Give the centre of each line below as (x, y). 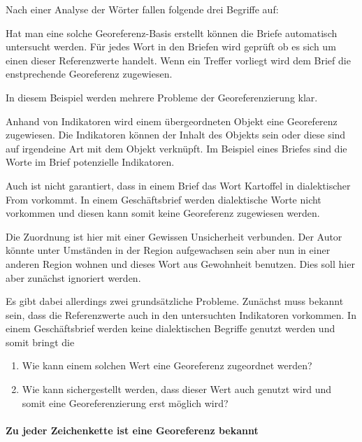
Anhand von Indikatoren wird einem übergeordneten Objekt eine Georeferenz (172, 121)
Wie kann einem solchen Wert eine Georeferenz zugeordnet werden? (167, 365)
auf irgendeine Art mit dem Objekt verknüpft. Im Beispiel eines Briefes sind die (176, 148)
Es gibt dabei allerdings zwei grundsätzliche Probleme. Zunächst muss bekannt (175, 301)
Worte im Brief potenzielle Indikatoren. (90, 162)
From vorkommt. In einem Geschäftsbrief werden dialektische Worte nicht (164, 199)
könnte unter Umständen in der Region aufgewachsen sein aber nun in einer (168, 250)
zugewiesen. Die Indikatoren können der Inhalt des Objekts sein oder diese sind (176, 135)
